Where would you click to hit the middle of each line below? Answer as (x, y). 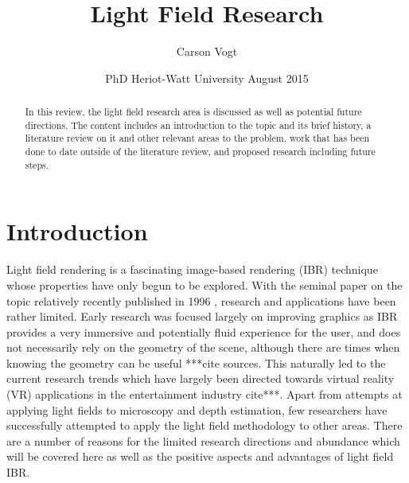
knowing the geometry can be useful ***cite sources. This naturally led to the (196, 362)
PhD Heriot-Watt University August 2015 (207, 78)
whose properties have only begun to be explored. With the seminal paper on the (204, 284)
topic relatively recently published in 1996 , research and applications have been (201, 300)
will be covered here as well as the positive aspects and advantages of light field (200, 456)
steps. (37, 164)
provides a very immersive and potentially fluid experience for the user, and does (204, 331)
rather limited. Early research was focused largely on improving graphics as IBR (202, 316)
